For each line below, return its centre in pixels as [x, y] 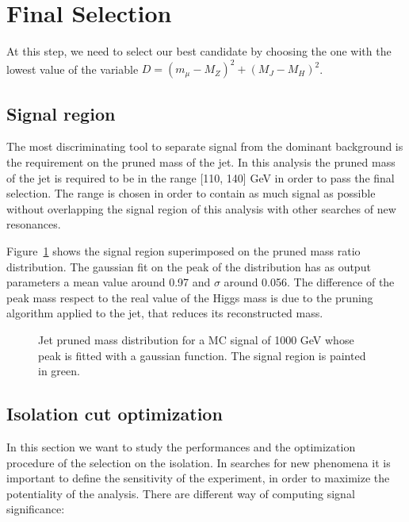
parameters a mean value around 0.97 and [109, 282]
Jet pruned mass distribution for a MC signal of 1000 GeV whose [196, 339]
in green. [59, 371]
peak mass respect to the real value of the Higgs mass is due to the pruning [190, 297]
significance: [36, 509]
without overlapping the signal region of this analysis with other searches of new [201, 208]
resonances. [34, 224]
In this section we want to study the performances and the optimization [181, 446]
